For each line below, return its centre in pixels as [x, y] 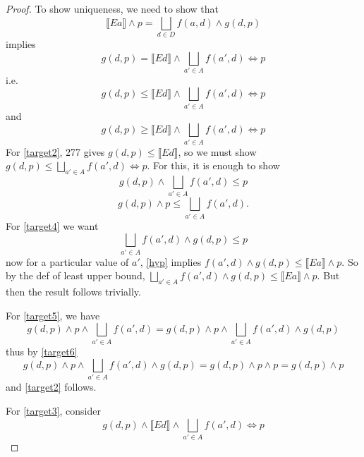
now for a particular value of [67, 261]
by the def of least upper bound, [75, 275]
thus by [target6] [42, 351]
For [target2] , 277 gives [55, 151]
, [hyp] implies [171, 261]
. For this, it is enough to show [213, 165]
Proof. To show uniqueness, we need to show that [112, 8]
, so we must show [217, 151]
